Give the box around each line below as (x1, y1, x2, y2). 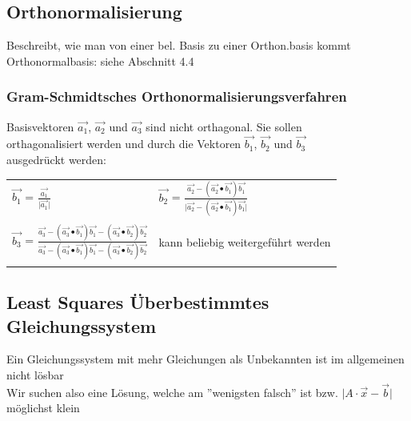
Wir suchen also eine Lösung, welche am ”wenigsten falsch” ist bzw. (6, 383, 338, 400)
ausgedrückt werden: (6, 151, 106, 168)
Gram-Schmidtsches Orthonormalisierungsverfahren (6, 86, 347, 106)
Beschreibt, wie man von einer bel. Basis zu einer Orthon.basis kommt (6, 37, 351, 54)
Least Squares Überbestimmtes (6, 290, 269, 315)
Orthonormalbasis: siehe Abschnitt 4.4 (6, 52, 194, 69)
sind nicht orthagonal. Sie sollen (146, 118, 302, 134)
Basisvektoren (6, 118, 74, 134)
